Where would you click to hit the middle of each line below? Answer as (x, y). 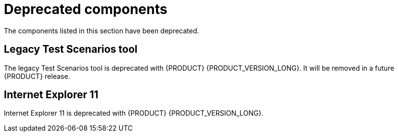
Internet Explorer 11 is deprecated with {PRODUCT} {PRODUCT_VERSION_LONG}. (134, 113)
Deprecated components (86, 9)
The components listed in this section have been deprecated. (102, 30)
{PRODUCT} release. (37, 76)
